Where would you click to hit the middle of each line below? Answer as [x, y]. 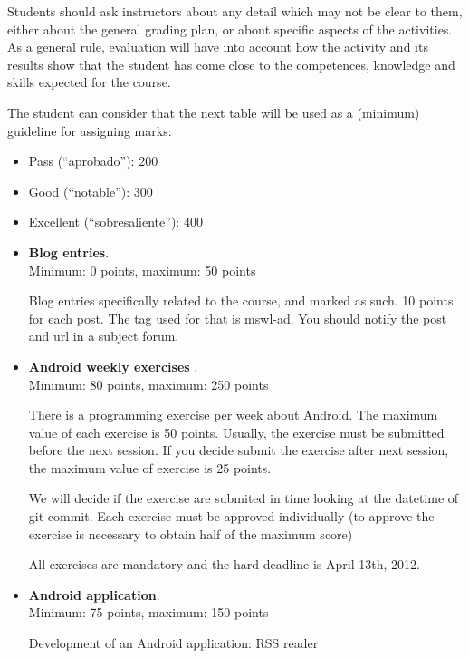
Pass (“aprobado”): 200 [93, 161]
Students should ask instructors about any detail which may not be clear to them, [235, 11]
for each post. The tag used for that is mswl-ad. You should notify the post [238, 318]
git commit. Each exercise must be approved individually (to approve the [231, 516]
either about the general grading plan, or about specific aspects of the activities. [230, 29]
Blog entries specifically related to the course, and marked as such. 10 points [241, 300]
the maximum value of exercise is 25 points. [150, 467]
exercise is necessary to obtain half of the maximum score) [191, 533]
